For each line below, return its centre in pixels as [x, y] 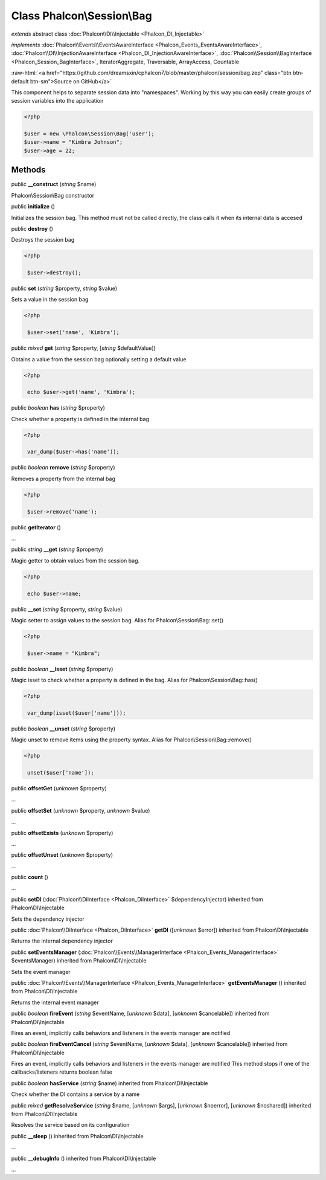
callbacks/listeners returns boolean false [62, 1072]
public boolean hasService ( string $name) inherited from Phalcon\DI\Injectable [110, 1083]
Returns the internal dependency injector [62, 941]
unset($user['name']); [61, 772]
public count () [30, 877]
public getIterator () [36, 527]
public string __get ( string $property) [57, 549]
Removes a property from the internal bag [63, 479]
